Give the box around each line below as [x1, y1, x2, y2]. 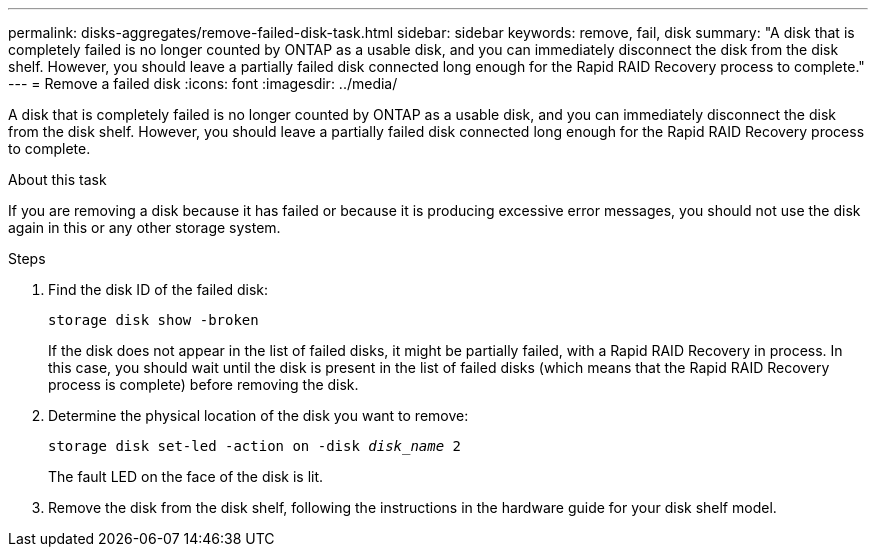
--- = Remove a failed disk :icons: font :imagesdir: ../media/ [8, 75, 398, 92]
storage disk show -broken [48, 312, 259, 328]
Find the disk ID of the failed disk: [48, 281, 268, 298]
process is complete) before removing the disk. [48, 376, 359, 393]
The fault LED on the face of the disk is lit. [48, 468, 324, 485]
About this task [8, 171, 107, 188]
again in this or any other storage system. [8, 219, 281, 236]
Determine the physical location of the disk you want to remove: [48, 407, 469, 424]
